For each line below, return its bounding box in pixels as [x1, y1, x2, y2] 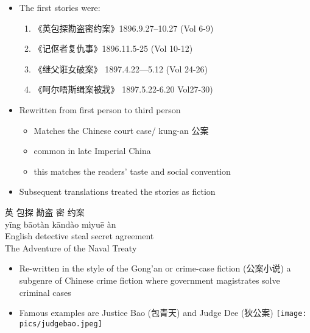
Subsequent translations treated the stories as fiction [19, 185, 216, 198]
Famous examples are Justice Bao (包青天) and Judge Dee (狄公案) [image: [19, 306, 307, 319]
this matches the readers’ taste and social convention [33, 164, 231, 177]
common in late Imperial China [33, 144, 151, 157]
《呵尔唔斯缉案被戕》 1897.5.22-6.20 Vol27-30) [33, 83, 213, 96]
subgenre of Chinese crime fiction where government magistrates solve [19, 273, 280, 286]
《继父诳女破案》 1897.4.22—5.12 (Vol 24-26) [33, 62, 208, 75]
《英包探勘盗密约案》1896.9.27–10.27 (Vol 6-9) [33, 21, 214, 34]
